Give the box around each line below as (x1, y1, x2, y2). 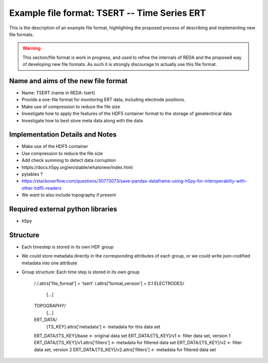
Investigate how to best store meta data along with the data (21, 117, 143, 123)
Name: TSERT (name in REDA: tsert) (21, 90, 95, 96)
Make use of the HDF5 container (21, 144, 88, 150)
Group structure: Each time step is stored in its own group (21, 269, 140, 275)
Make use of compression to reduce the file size (21, 104, 120, 109)
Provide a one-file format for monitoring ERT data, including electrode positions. (21, 97, 186, 103)
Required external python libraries (9, 205, 118, 213)
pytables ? (21, 171, 43, 177)
